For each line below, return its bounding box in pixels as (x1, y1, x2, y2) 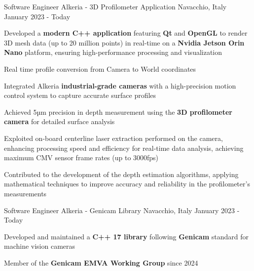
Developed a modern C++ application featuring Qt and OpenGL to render (4, 28, 248, 38)
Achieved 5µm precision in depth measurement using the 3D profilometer (4, 106, 232, 117)
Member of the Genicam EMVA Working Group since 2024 (4, 257, 198, 268)
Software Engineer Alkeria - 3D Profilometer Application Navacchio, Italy (4, 1, 227, 11)
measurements (4, 188, 47, 198)
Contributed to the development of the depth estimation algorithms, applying (4, 169, 239, 179)
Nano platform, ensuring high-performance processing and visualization (4, 47, 222, 57)
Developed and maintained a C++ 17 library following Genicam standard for (4, 231, 249, 241)
